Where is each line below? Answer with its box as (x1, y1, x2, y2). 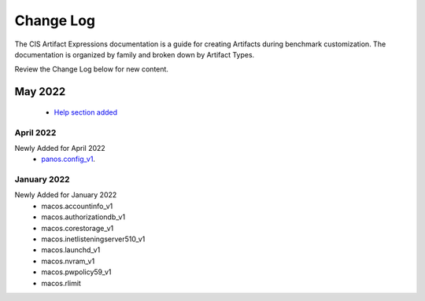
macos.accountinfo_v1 (41, 201, 113, 211)
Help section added (54, 107, 118, 117)
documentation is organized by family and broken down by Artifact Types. (14, 50, 255, 59)
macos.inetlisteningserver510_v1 (41, 234, 146, 244)
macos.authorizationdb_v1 (41, 212, 126, 222)
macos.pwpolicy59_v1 (41, 267, 112, 277)
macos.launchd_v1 (41, 245, 101, 255)
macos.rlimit (41, 278, 82, 288)
